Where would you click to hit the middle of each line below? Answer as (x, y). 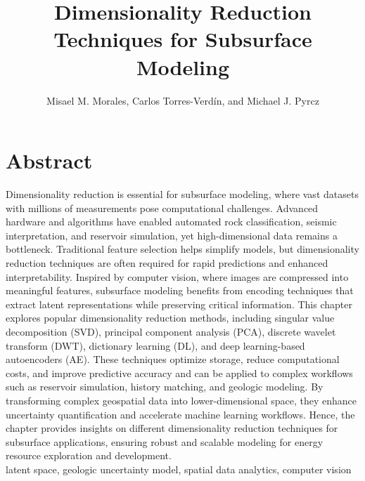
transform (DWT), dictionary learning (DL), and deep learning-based (155, 345)
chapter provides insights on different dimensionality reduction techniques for (172, 428)
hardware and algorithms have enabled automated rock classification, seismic (171, 222)
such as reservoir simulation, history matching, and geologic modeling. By (165, 387)
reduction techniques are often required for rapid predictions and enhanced (167, 263)
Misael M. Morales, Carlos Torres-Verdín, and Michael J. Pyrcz (183, 100)
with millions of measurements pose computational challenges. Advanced (162, 207)
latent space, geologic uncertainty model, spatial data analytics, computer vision (179, 469)
